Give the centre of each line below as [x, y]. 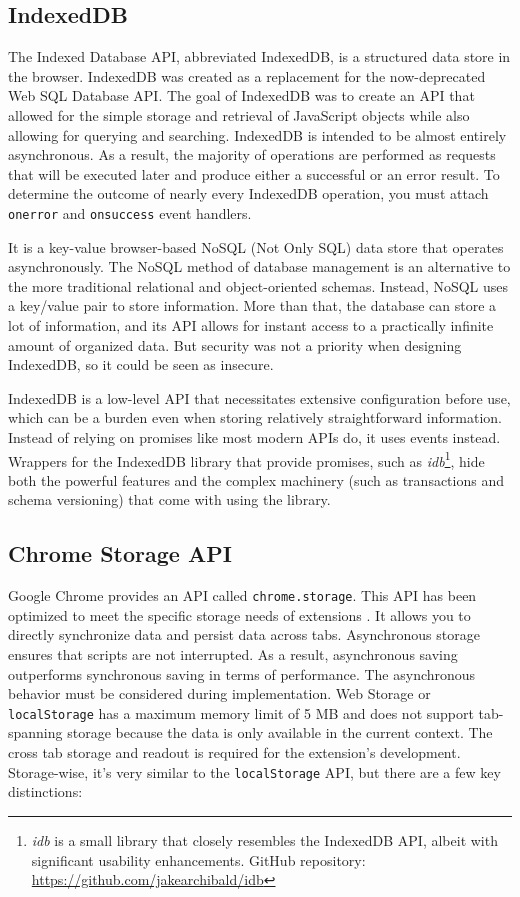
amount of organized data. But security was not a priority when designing [235, 344]
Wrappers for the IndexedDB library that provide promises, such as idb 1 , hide [246, 459]
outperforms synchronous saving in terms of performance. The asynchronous [242, 673]
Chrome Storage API [120, 553]
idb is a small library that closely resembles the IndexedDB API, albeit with [264, 839]
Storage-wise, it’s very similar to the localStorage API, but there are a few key [254, 771]
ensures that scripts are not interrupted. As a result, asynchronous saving [233, 654]
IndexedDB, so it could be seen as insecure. [141, 364]
